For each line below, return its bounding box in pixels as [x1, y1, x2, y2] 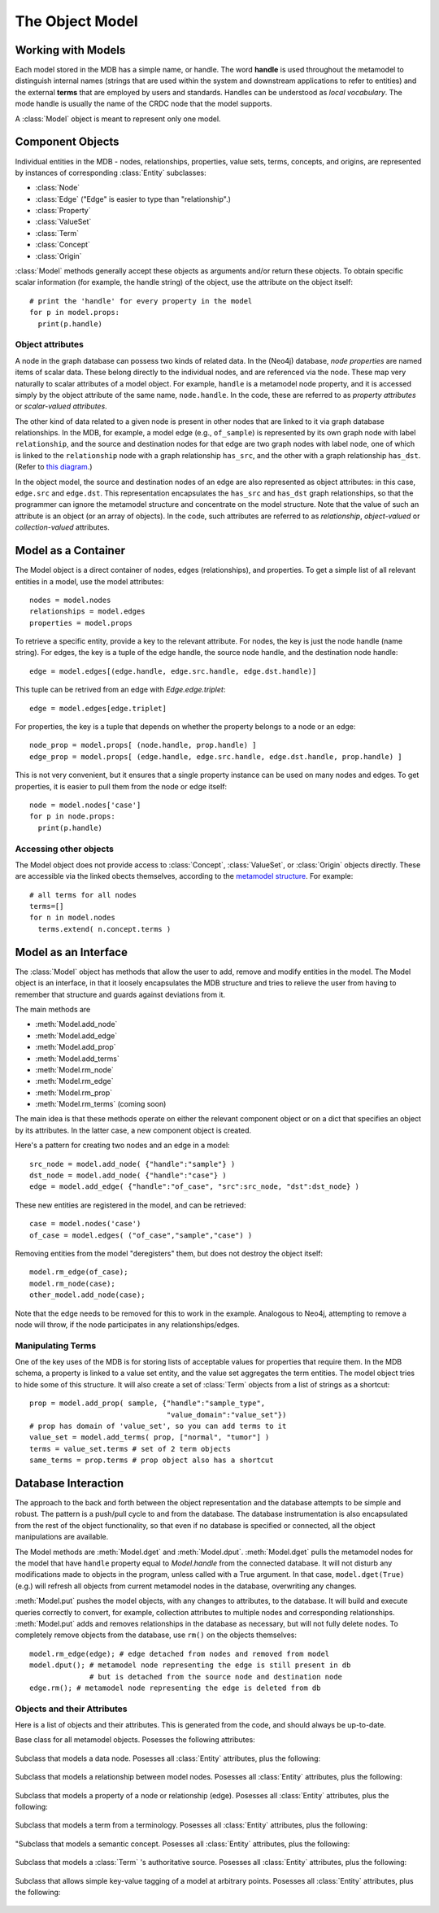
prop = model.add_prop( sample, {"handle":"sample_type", [29, 1399, 266, 1408]
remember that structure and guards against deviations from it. [15, 989, 226, 999]
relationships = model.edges [29, 607, 146, 616]
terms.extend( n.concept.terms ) [37, 924, 172, 933]
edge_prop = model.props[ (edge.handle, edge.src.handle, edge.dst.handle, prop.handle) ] [29, 752, 402, 761]
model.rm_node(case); [29, 1278, 115, 1288]
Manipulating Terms [15, 1339, 97, 1351]
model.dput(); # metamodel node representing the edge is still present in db [29, 1661, 351, 1670]
